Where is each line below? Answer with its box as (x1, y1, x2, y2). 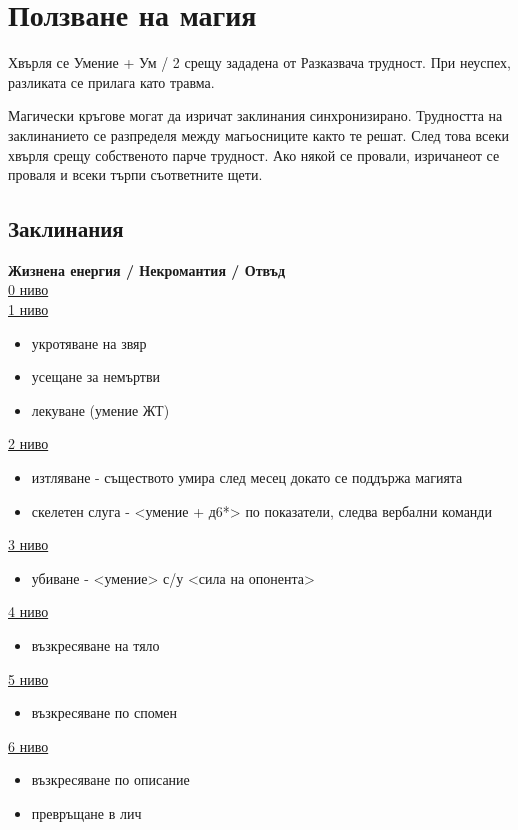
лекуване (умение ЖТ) (31, 399, 170, 420)
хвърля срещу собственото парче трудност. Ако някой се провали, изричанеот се (8, 144, 500, 165)
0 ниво (8, 279, 49, 300)
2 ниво (8, 433, 49, 454)
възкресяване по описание (31, 769, 190, 790)
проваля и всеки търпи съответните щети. (8, 164, 263, 185)
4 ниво (8, 601, 49, 622)
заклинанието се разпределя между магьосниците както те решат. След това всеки (8, 124, 509, 145)
